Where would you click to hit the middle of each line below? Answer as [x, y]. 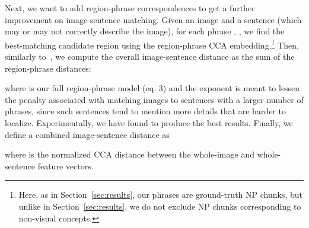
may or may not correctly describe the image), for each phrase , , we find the [145, 31]
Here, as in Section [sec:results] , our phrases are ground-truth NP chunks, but [160, 195]
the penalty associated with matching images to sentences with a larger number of [154, 99]
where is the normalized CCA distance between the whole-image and [130, 154]
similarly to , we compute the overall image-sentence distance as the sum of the [150, 57]
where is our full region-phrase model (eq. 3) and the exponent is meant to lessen [152, 88]
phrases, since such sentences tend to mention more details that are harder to [145, 111]
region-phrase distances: [48, 68]
